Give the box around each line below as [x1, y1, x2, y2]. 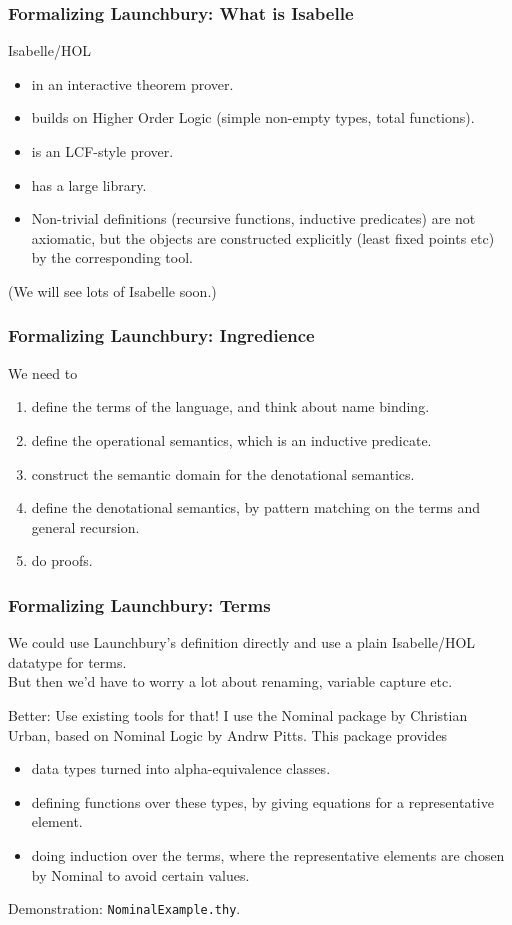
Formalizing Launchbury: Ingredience [8, 323, 315, 348]
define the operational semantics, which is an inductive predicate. [31, 429, 432, 450]
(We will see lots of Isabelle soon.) [8, 280, 217, 301]
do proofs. [31, 550, 93, 571]
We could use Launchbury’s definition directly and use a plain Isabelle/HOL [8, 632, 476, 653]
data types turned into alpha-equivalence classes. [31, 758, 331, 779]
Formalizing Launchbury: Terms [8, 592, 271, 617]
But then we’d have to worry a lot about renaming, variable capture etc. [8, 671, 453, 692]
